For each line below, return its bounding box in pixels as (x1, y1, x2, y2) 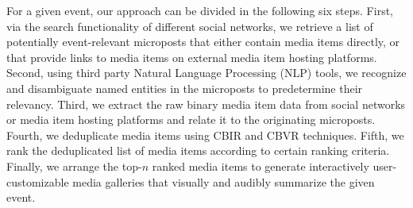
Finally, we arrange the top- (6, 157, 142, 174)
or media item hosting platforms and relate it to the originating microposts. (6, 111, 376, 128)
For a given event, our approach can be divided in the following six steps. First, (6, 2, 393, 18)
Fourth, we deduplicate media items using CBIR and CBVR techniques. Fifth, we (6, 126, 404, 143)
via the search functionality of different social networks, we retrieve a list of (6, 17, 373, 34)
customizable (6, 173, 69, 190)
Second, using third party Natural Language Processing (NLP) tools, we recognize (6, 64, 407, 81)
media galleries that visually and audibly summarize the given (72, 173, 375, 190)
